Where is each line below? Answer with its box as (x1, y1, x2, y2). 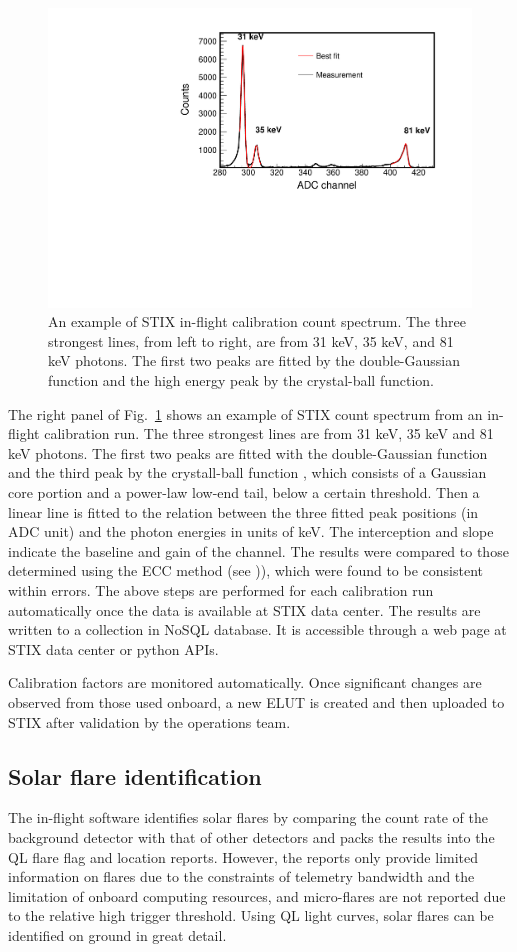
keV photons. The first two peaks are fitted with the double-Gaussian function (8, 442, 488, 463)
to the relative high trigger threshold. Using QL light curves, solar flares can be (8, 905, 494, 926)
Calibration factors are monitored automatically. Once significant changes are (8, 672, 482, 693)
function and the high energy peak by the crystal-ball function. (48, 370, 434, 391)
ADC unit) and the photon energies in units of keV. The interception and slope (8, 521, 494, 542)
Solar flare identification (8, 760, 262, 791)
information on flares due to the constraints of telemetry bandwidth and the (8, 866, 475, 887)
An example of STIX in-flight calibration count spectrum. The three (48, 311, 466, 332)
